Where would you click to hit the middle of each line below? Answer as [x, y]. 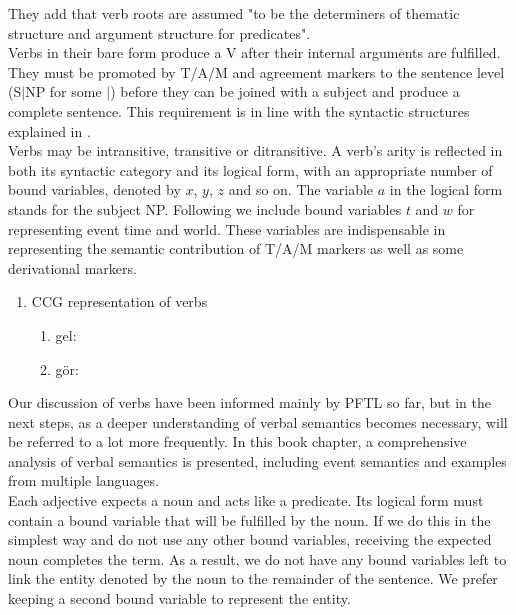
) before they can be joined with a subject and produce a [285, 91]
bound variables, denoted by [94, 189]
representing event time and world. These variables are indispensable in [227, 228]
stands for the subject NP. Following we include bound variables [205, 208]
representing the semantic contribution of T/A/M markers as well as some [236, 248]
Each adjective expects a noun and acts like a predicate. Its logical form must [246, 500]
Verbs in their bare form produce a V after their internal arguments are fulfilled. [254, 52]
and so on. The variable [301, 189]
